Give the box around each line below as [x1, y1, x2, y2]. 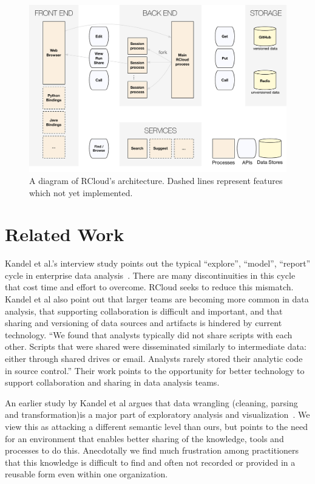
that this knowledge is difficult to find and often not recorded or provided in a [5, 455, 296, 468]
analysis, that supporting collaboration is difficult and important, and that [5, 304, 283, 317]
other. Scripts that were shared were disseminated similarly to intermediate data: [5, 340, 307, 353]
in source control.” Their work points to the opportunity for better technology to [5, 364, 305, 377]
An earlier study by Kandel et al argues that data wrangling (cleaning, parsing [5, 396, 298, 409]
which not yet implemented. [29, 186, 133, 199]
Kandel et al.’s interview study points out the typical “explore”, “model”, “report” [5, 257, 311, 270]
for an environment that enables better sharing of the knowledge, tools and [5, 432, 284, 445]
